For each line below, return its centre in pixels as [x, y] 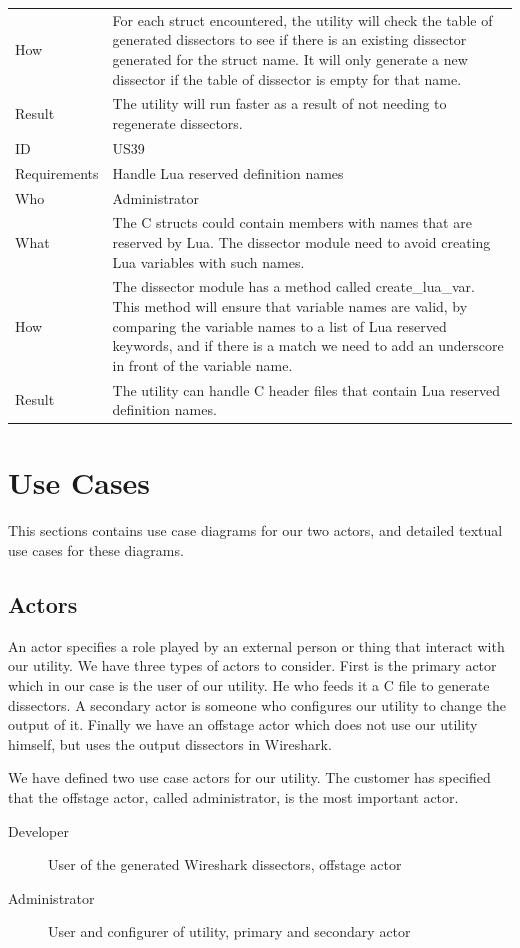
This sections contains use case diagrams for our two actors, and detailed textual [255, 530]
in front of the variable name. [202, 364]
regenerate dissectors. [177, 122]
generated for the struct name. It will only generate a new [290, 58]
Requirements [57, 172]
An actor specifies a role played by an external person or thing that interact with [256, 645]
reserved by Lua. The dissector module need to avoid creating [301, 241]
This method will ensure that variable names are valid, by [290, 305]
